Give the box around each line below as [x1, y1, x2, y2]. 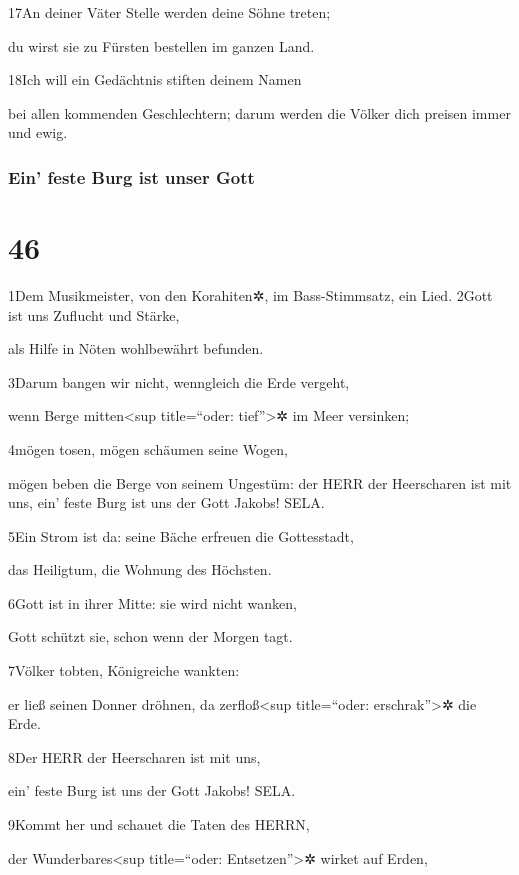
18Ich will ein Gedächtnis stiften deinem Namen [8, 69, 302, 90]
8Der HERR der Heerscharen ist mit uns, [8, 746, 261, 767]
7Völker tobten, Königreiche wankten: [8, 660, 240, 681]
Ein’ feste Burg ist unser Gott [8, 164, 255, 189]
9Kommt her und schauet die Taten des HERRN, [8, 814, 310, 835]
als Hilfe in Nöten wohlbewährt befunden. [8, 338, 264, 359]
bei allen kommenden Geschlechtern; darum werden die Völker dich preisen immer [8, 102, 511, 123]
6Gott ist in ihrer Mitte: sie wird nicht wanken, [8, 592, 297, 613]
